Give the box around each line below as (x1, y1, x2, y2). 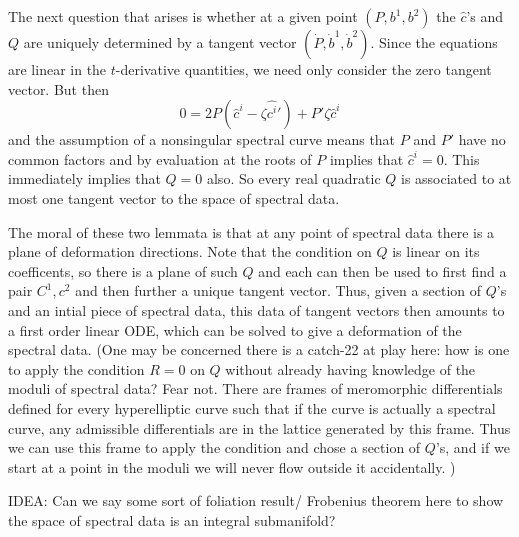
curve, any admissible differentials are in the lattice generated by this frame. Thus (8, 417, 511, 438)
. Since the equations (370, 32, 498, 52)
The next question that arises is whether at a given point (8, 6, 358, 26)
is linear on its (392, 241, 480, 262)
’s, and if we (435, 437, 510, 458)
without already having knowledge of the (225, 358, 476, 379)
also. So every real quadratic (206, 168, 381, 189)
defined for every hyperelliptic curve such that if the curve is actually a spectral (8, 397, 496, 418)
